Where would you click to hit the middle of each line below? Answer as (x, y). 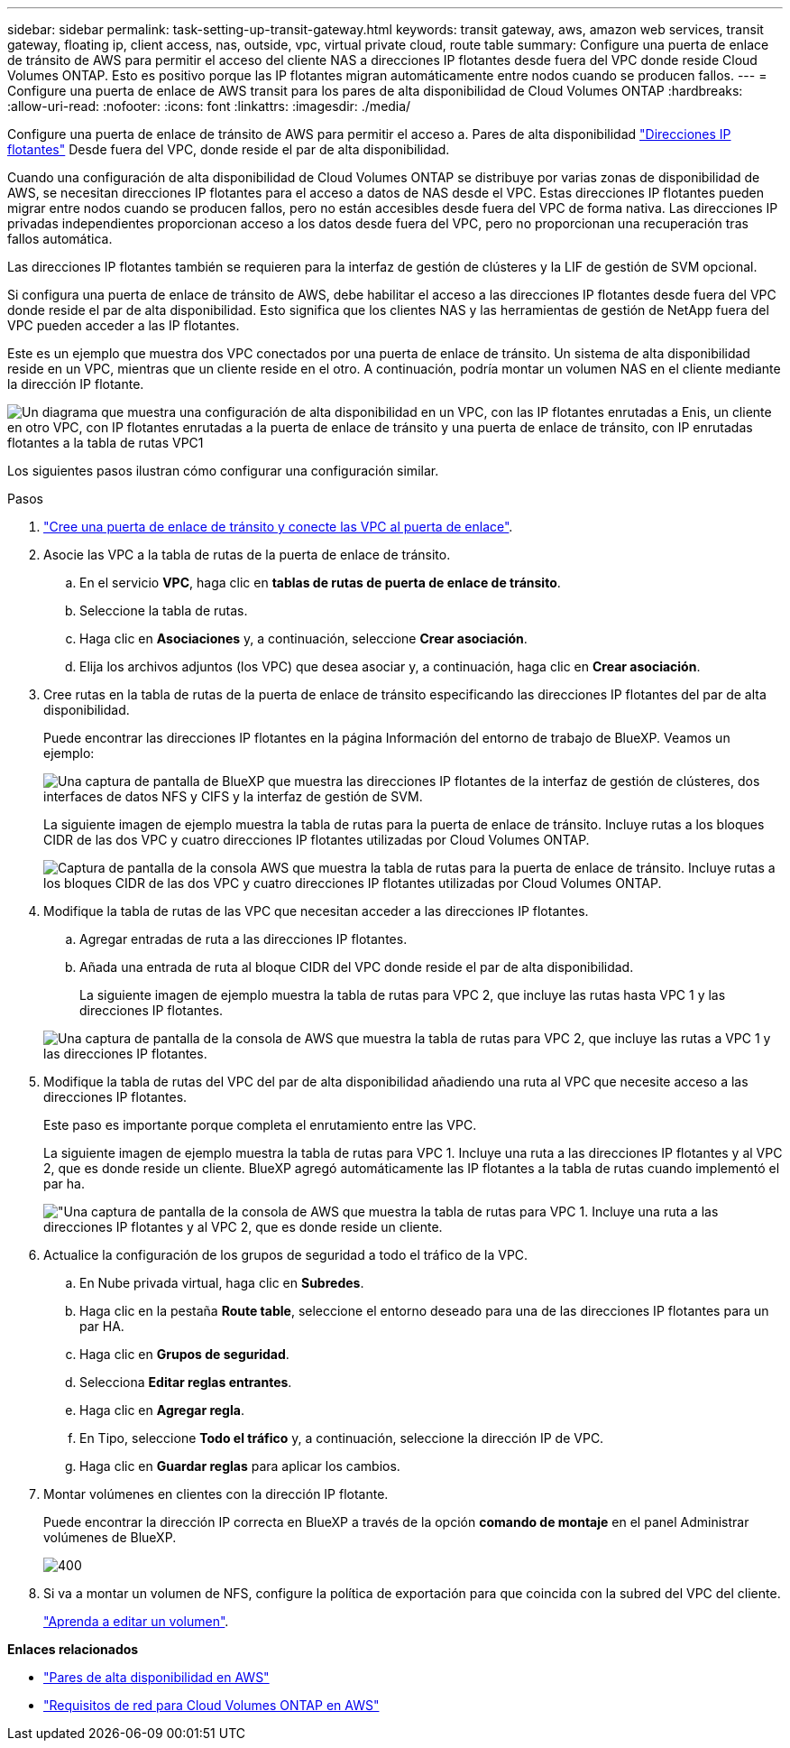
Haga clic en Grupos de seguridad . (184, 1354)
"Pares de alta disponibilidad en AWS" (156, 1677)
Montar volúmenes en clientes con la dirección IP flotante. (216, 1494)
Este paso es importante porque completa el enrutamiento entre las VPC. (260, 1125)
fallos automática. (60, 239)
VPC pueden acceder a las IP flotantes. (124, 325)
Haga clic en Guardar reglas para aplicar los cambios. (240, 1466)
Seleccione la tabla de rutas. (164, 610)
